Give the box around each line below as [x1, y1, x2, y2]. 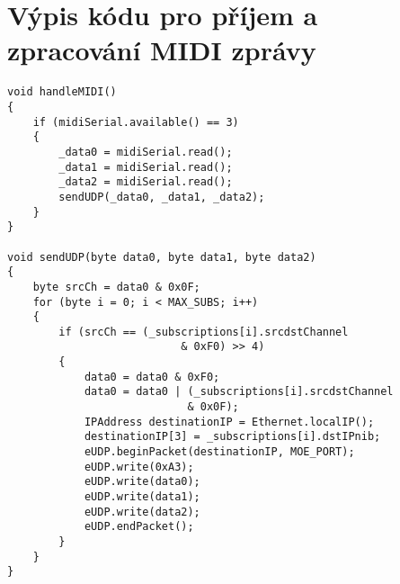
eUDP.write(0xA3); [84, 460, 194, 473]
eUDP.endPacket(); [84, 520, 194, 534]
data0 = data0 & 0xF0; [84, 370, 220, 383]
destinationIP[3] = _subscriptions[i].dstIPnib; [84, 430, 381, 444]
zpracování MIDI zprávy [7, 31, 316, 68]
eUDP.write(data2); [84, 505, 200, 518]
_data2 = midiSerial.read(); [58, 175, 233, 189]
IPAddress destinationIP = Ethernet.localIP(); [84, 415, 375, 428]
